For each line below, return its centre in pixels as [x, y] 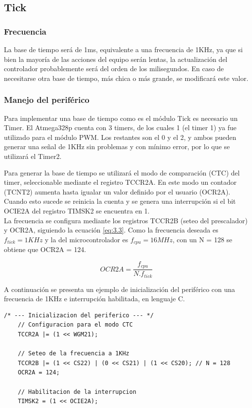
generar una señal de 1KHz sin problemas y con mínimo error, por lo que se [117, 146]
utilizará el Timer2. [33, 156]
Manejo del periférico [47, 100]
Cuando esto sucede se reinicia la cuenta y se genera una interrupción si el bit [120, 201]
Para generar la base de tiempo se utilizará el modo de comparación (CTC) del [122, 172]
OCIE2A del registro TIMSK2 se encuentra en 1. [77, 210]
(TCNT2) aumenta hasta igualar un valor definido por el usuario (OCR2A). [117, 191]
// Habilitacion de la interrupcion [77, 392]
